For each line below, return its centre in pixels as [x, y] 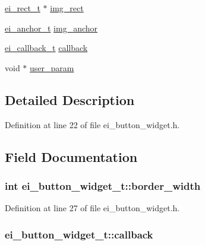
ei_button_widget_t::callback [79, 234]
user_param [52, 67]
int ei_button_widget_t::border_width [103, 185]
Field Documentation [71, 156]
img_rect [67, 8]
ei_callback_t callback [46, 48]
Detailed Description [70, 99]
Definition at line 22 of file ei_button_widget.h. [92, 124]
